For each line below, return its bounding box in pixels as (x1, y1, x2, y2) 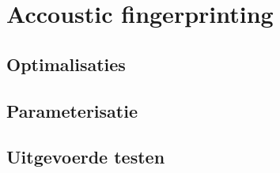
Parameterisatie (6, 98, 138, 122)
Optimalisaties (6, 51, 126, 76)
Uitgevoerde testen (6, 145, 165, 169)
